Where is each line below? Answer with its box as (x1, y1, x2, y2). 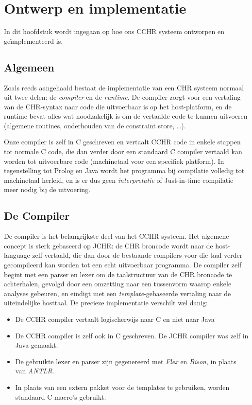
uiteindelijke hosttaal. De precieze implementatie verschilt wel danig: (4, 298, 208, 308)
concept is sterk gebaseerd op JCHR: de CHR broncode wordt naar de (4, 240, 213, 250)
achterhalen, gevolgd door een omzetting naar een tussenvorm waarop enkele (4, 279, 232, 289)
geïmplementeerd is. (4, 35, 63, 46)
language (4, 250, 30, 260)
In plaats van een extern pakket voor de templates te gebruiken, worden (15, 382, 230, 392)
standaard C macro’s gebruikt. (15, 391, 106, 402)
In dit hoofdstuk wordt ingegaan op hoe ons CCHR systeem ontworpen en (4, 26, 225, 36)
